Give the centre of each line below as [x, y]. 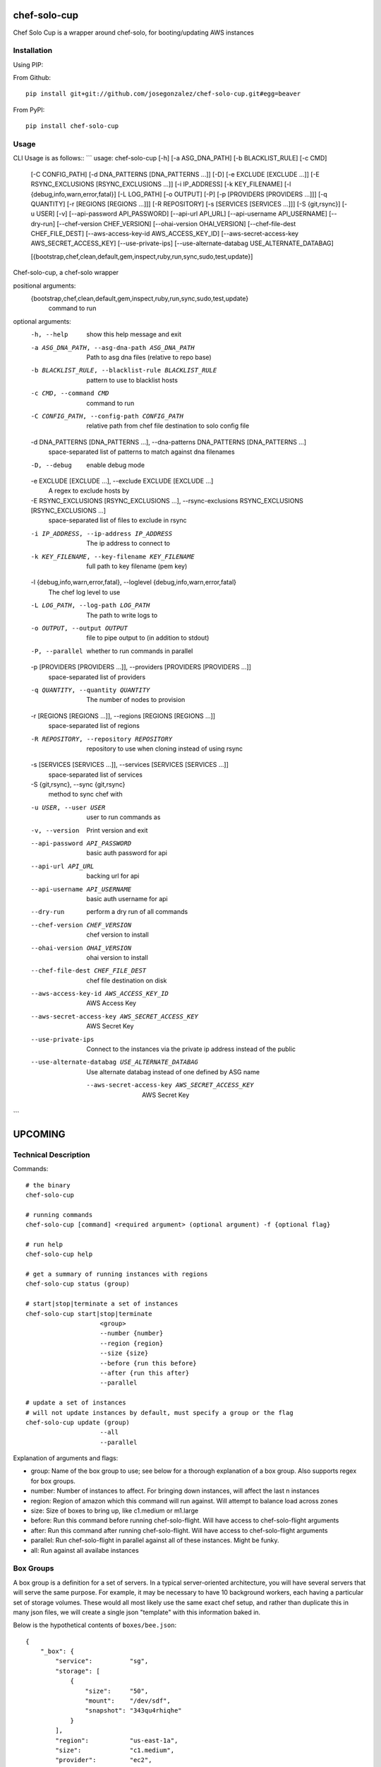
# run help [44, 1244]
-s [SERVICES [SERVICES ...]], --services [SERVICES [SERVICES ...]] [130, 765]
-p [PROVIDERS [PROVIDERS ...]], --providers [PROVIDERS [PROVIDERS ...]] [141, 667]
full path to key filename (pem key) [137, 566]
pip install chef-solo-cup [72, 126]
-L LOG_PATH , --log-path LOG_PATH [90, 605]
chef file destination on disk [127, 980]
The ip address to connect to [128, 544]
